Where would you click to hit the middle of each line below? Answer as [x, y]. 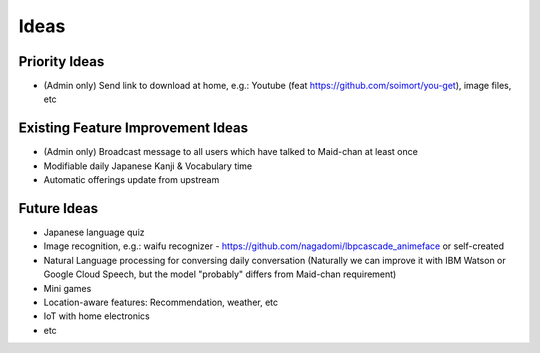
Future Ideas [58, 208]
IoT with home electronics [96, 316]
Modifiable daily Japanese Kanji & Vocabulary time [148, 166]
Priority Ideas [61, 61]
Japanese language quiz [94, 232]
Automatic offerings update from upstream [131, 180]
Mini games [67, 288]
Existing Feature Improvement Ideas [133, 128]
